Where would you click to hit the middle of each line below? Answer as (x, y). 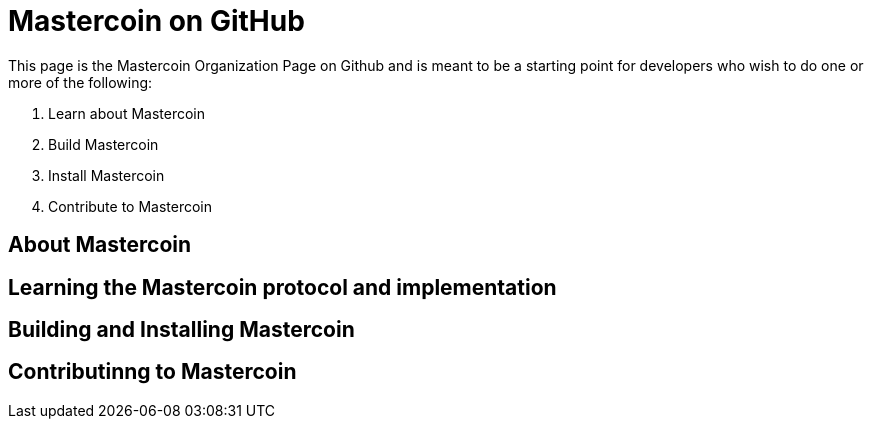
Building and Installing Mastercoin (181, 330)
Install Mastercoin (106, 175)
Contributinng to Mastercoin (152, 372)
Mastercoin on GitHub (156, 21)
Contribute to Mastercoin (130, 206)
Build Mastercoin (103, 144)
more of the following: (80, 82)
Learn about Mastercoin (126, 113)
